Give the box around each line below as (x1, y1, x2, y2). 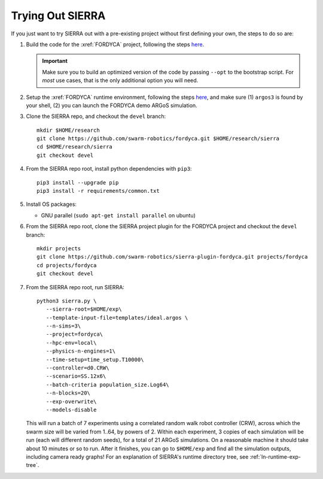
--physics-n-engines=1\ (45, 348, 116, 354)
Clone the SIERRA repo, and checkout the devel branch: (26, 113, 166, 120)
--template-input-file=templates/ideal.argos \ (45, 314, 188, 321)
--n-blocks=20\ (45, 390, 91, 396)
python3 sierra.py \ (36, 297, 97, 304)
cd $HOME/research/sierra (36, 144, 113, 150)
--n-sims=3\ (45, 323, 81, 329)
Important (42, 57, 68, 65)
